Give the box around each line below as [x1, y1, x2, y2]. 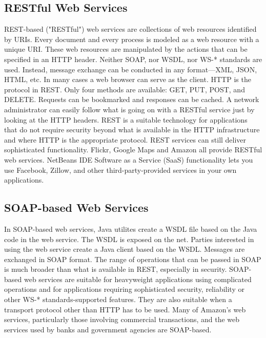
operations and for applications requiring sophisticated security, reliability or [4, 284, 244, 294]
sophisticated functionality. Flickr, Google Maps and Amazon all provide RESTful [4, 144, 262, 155]
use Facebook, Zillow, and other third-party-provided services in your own [4, 164, 237, 175]
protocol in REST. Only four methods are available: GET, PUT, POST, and [4, 84, 245, 94]
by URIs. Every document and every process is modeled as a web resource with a [4, 33, 259, 44]
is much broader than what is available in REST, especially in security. [4, 264, 227, 274]
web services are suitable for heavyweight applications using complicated [24, 273, 252, 284]
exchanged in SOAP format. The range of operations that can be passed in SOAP [4, 253, 261, 264]
